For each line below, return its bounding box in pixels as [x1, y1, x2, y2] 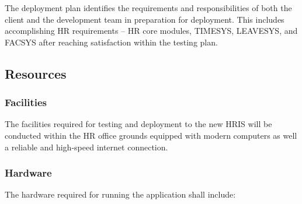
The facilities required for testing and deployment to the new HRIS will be [5, 118, 272, 130]
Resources [5, 64, 67, 82]
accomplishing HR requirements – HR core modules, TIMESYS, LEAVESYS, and [5, 24, 298, 37]
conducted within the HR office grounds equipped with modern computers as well [5, 129, 297, 141]
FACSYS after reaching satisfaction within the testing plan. [5, 36, 218, 48]
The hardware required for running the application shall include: [5, 188, 236, 201]
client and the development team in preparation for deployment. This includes [5, 13, 284, 25]
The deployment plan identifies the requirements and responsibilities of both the [5, 2, 292, 13]
